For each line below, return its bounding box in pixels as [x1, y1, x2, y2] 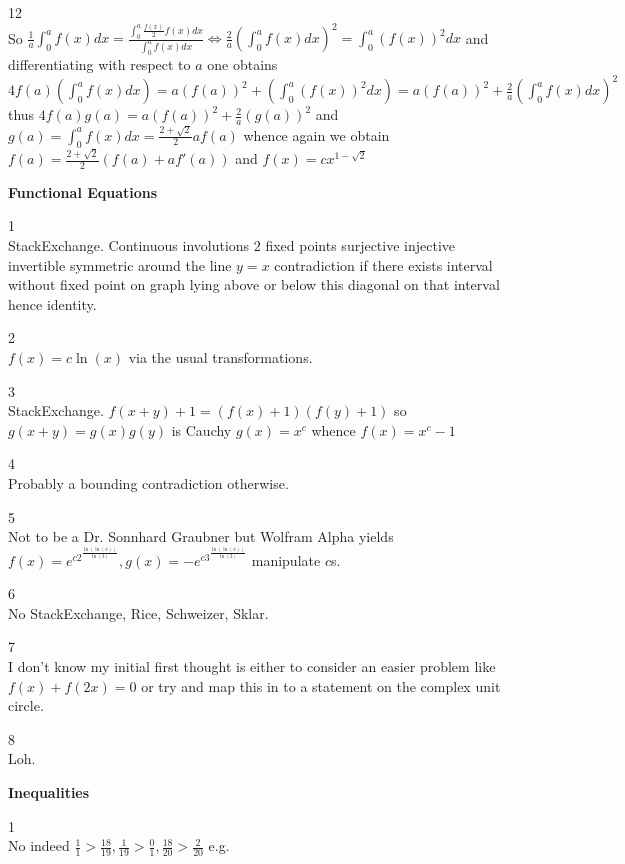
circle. [8, 695, 44, 716]
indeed [30, 835, 70, 856]
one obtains [207, 53, 278, 74]
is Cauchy [171, 419, 232, 440]
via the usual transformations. [128, 347, 313, 368]
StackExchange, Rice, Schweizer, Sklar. [30, 602, 269, 623]
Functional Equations [8, 181, 158, 202]
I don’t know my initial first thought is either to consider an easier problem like [8, 656, 496, 677]
